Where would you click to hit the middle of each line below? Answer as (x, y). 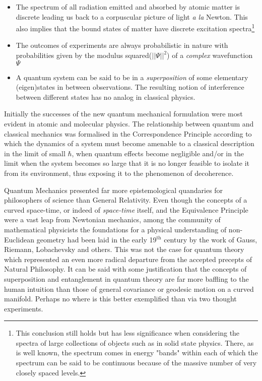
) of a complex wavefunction (210, 55)
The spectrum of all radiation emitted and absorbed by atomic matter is (128, 7)
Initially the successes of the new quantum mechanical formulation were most (123, 114)
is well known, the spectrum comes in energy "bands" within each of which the (137, 353)
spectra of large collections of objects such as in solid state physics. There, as (135, 342)
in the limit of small (35, 153)
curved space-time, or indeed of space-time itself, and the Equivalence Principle (126, 209)
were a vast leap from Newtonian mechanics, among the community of (112, 219)
